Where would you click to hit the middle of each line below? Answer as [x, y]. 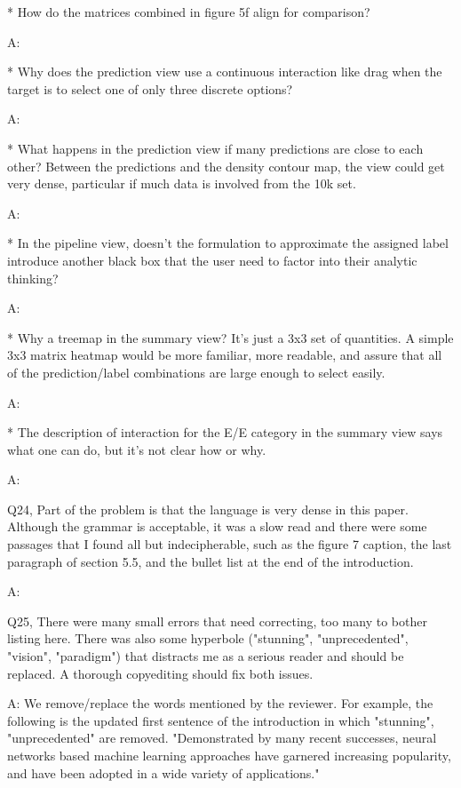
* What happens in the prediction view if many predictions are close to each [215, 148]
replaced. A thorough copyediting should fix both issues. [160, 673]
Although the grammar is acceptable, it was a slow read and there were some [217, 526]
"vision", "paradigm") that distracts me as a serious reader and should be [206, 656]
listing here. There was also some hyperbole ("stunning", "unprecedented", [208, 638]
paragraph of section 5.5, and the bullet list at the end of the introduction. [211, 561]
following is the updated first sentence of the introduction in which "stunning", [221, 720]
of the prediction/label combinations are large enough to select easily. [196, 372]
